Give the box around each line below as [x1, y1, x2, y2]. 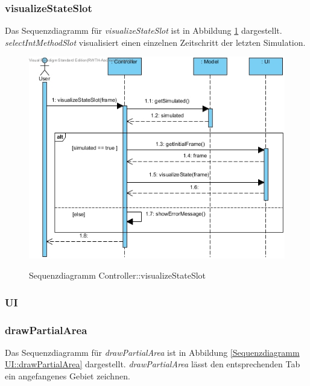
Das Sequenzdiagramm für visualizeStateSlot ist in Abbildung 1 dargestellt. [5, 24, 282, 37]
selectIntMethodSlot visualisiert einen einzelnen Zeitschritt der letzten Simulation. [5, 36, 306, 48]
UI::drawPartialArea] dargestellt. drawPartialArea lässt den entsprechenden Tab [5, 358, 300, 370]
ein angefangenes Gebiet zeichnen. [5, 370, 130, 382]
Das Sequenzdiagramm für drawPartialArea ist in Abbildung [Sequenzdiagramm [5, 346, 300, 358]
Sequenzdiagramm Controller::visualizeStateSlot [29, 269, 206, 282]
